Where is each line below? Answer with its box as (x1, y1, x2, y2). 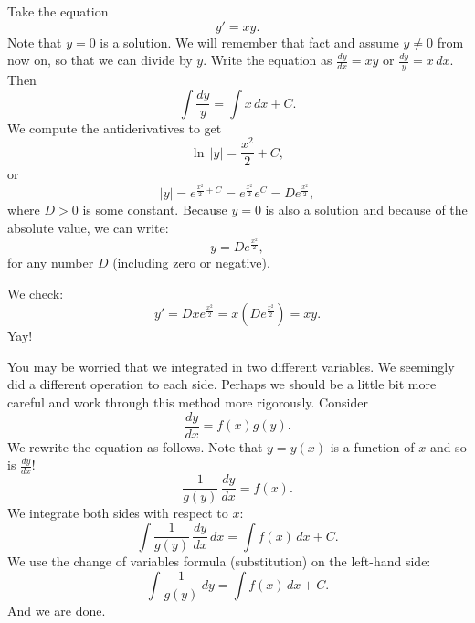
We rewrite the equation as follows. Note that (7, 437, 263, 456)
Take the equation (7, 2, 109, 20)
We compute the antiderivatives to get (7, 118, 222, 137)
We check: (7, 283, 64, 302)
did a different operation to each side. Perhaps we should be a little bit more (7, 375, 437, 394)
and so (429, 437, 467, 456)
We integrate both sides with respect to (7, 503, 228, 523)
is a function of (330, 437, 415, 456)
